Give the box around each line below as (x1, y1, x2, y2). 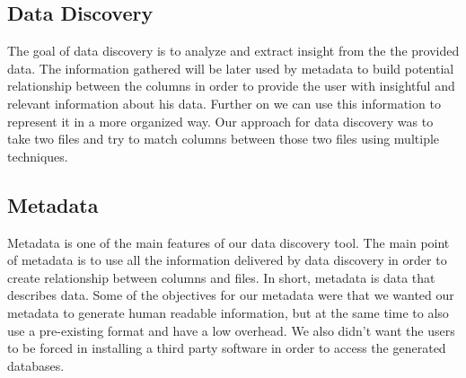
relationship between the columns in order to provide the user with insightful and (7, 76, 455, 95)
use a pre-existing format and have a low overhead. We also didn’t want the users (7, 321, 455, 339)
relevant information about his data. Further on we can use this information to (7, 93, 441, 112)
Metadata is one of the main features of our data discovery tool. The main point (7, 233, 450, 251)
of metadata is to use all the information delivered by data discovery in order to (7, 251, 447, 269)
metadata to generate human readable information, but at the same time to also (7, 303, 449, 321)
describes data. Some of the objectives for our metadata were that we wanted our (7, 286, 454, 304)
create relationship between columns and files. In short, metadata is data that (7, 268, 435, 286)
